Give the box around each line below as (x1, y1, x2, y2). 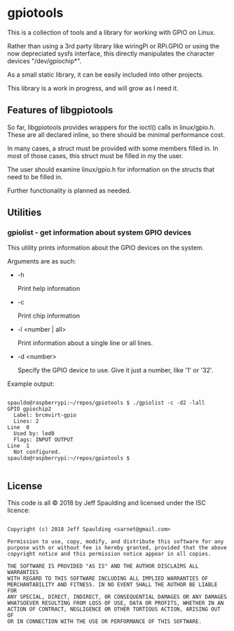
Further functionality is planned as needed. (7, 186, 132, 195)
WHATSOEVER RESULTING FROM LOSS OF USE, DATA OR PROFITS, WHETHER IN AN (7, 599, 224, 607)
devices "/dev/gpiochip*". (7, 56, 82, 65)
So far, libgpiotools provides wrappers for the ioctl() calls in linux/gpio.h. (7, 123, 216, 131)
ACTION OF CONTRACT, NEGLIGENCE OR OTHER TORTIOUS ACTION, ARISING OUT (7, 606, 221, 613)
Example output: (7, 379, 55, 388)
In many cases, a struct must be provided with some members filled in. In (7, 144, 219, 152)
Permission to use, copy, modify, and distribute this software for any (7, 538, 224, 545)
